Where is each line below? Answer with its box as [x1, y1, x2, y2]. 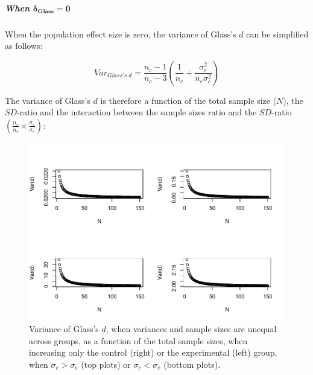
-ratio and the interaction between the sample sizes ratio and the [17, 106, 257, 118]
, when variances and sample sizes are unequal [106, 322, 277, 335]
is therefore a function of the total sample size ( [100, 94, 277, 106]
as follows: [5, 39, 43, 52]
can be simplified [246, 27, 309, 40]
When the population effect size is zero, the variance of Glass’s [5, 27, 236, 40]
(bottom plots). [163, 357, 221, 370]
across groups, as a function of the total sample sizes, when [29, 334, 248, 347]
